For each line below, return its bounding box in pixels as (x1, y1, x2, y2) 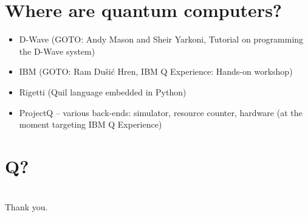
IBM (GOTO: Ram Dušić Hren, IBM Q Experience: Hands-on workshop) (19, 65, 293, 78)
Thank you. (5, 201, 48, 213)
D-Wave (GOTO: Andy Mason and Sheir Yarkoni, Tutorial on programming (19, 33, 304, 46)
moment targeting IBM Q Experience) (19, 118, 162, 131)
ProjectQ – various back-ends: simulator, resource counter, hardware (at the (19, 106, 303, 119)
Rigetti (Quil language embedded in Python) (19, 85, 187, 98)
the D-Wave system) (19, 44, 95, 57)
